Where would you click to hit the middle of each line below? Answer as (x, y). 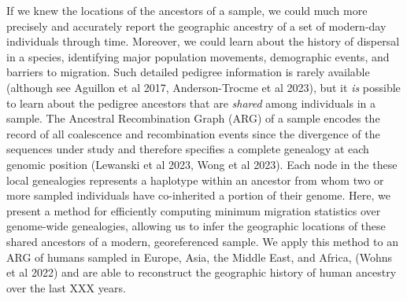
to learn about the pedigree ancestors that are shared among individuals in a (191, 103)
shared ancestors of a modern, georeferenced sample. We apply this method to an (202, 241)
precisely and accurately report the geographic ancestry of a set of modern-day (196, 26)
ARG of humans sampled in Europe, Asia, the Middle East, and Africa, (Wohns (200, 257)
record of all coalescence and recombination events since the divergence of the (193, 133)
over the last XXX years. (66, 287)
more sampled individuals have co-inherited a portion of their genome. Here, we (199, 195)
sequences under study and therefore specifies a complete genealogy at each (188, 149)
